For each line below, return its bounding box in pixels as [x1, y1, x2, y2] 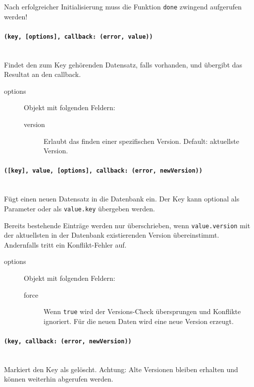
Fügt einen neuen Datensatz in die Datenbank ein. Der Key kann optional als [4, 193, 240, 204]
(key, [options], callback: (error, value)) [4, 33, 153, 40]
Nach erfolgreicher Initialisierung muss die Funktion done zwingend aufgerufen [4, 1, 242, 11]
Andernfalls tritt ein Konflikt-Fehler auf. [4, 239, 127, 250]
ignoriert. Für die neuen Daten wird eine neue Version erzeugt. [44, 316, 234, 326]
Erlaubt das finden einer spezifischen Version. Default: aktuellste [44, 135, 239, 146]
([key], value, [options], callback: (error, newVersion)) [4, 167, 203, 175]
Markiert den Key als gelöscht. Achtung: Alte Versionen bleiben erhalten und [4, 364, 238, 374]
